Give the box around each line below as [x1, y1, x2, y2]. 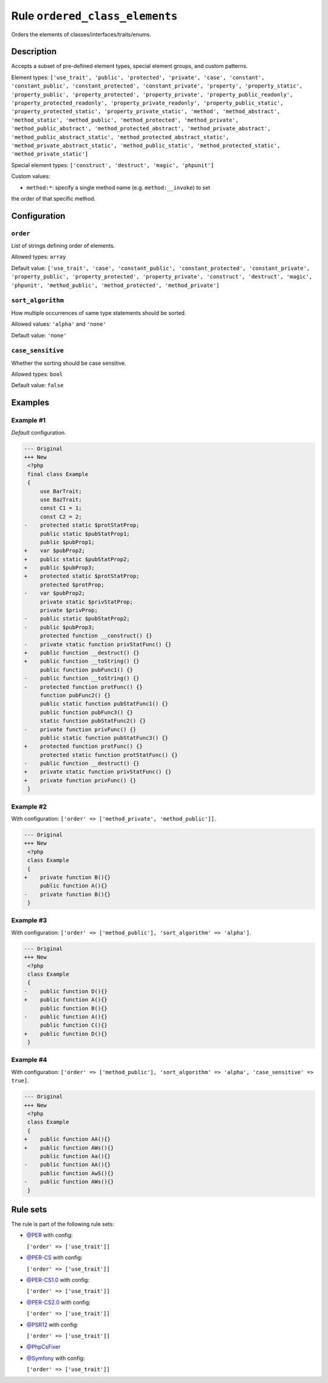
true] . [11, 1077, 30, 1085]
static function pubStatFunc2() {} [39, 717, 146, 725]
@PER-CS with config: [26, 1254, 83, 1261]
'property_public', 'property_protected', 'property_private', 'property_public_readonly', [11, 91, 293, 98]
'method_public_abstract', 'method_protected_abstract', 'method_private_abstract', [11, 125, 271, 132]
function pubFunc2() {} [39, 692, 111, 698]
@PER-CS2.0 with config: [26, 1299, 91, 1306]
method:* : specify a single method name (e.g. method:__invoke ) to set [26, 184, 211, 191]
